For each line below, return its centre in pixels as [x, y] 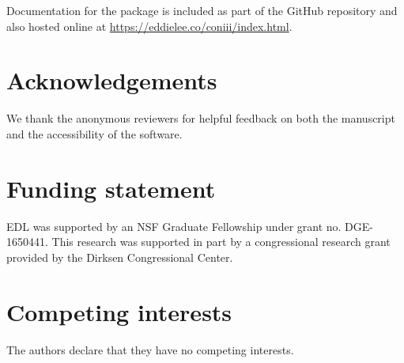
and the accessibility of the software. [94, 133]
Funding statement [111, 188]
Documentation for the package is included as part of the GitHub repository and [202, 10]
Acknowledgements [112, 80]
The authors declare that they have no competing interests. [150, 349]
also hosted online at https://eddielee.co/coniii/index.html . [149, 26]
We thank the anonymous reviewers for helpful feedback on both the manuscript [201, 118]
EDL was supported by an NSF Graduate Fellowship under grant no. [174, 226]
